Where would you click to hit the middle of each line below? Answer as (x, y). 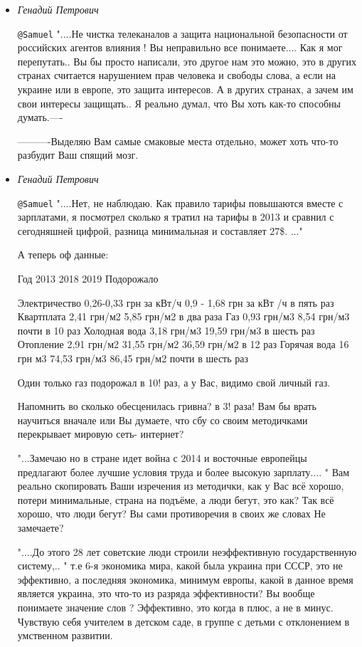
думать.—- (40, 117)
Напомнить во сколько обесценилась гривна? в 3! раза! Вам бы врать (167, 406)
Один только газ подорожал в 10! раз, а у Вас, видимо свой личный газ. (174, 382)
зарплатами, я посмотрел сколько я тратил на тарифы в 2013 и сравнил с (176, 217)
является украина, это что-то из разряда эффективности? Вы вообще (166, 593)
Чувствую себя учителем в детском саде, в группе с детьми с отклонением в (183, 621)
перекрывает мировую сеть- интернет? (101, 434)
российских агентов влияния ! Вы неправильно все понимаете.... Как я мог (180, 47)
